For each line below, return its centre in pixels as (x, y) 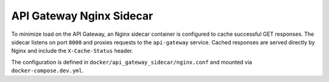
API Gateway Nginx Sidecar (82, 16)
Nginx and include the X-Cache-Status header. (72, 51)
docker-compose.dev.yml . (48, 70)
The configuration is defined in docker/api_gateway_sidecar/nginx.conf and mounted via (132, 62)
